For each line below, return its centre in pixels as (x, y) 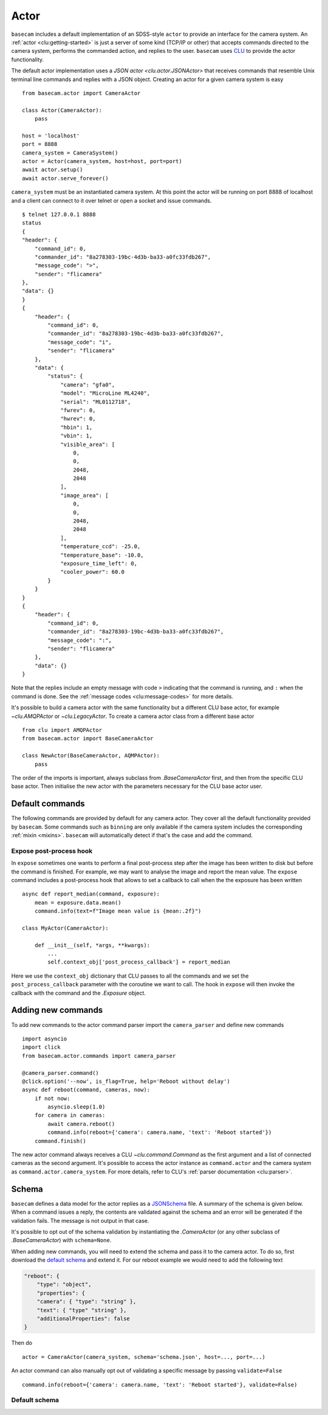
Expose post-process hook (52, 850)
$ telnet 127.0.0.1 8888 (59, 214)
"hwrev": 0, (78, 419)
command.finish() (60, 1141)
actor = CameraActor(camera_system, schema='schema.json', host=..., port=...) (144, 1357)
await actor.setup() (53, 170)
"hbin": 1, (77, 427)
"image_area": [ (84, 495)
